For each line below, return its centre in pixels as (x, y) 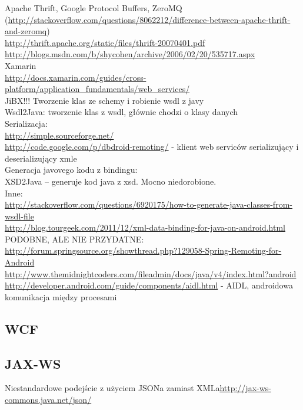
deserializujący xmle (41, 158)
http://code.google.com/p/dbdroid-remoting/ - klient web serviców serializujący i (152, 147)
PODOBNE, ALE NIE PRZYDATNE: (74, 239)
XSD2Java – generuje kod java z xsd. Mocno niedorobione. (111, 181)
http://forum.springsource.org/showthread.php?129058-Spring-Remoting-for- (143, 250)
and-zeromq (26, 31)
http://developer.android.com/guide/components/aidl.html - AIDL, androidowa (149, 285)
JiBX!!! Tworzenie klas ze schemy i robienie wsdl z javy (104, 100)
